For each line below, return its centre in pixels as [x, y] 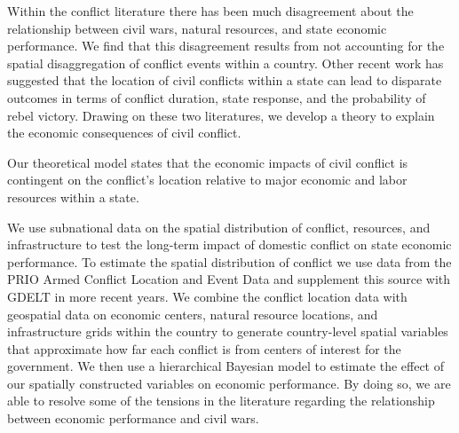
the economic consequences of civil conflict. [124, 133]
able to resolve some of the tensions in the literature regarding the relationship [221, 401]
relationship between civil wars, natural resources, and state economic [197, 28]
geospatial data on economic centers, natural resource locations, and [193, 314]
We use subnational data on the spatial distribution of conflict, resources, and [219, 227]
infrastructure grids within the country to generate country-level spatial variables [228, 331]
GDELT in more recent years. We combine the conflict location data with [207, 296]
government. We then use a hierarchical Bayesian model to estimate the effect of [226, 366]
